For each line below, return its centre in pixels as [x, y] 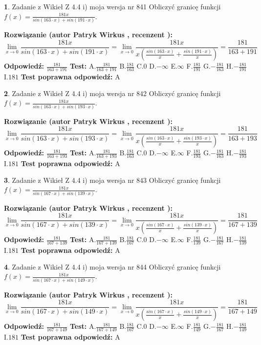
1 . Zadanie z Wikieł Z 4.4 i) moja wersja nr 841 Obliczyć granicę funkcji [112, 6]
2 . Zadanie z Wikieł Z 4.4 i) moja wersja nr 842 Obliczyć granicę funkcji [112, 93]
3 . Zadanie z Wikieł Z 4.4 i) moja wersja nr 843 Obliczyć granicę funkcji [112, 180]
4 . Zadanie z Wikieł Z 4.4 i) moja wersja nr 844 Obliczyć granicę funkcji [112, 266]
